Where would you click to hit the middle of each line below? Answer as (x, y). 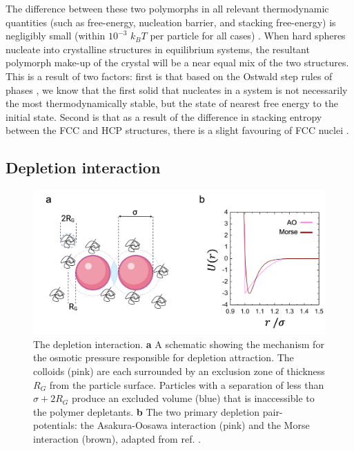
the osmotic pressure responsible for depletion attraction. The (164, 357)
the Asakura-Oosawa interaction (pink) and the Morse (195, 425)
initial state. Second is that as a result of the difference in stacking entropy (164, 116)
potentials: (55, 425)
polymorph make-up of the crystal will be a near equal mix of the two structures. (177, 63)
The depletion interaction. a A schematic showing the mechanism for (179, 344)
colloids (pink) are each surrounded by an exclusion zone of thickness (179, 371)
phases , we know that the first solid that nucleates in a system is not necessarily (177, 89)
